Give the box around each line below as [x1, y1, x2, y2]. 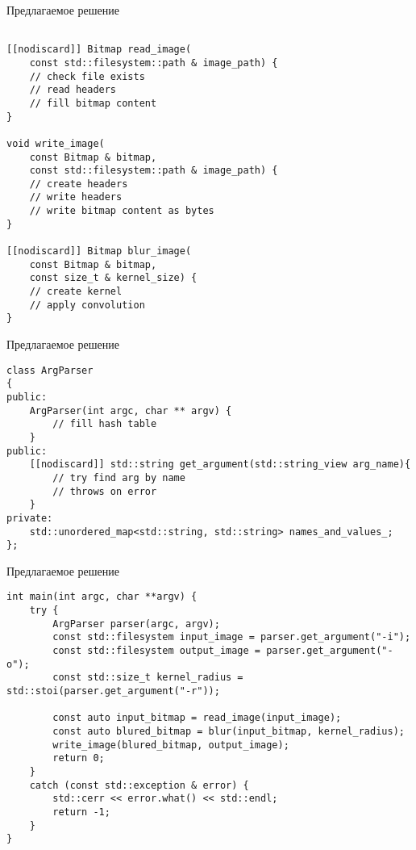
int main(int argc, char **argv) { [6, 591, 198, 603]
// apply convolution [29, 299, 145, 311]
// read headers [29, 84, 117, 96]
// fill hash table [52, 418, 157, 430]
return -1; [52, 806, 110, 818]
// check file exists [29, 70, 145, 82]
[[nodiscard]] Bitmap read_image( [6, 44, 192, 56]
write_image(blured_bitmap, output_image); [52, 739, 289, 751]
